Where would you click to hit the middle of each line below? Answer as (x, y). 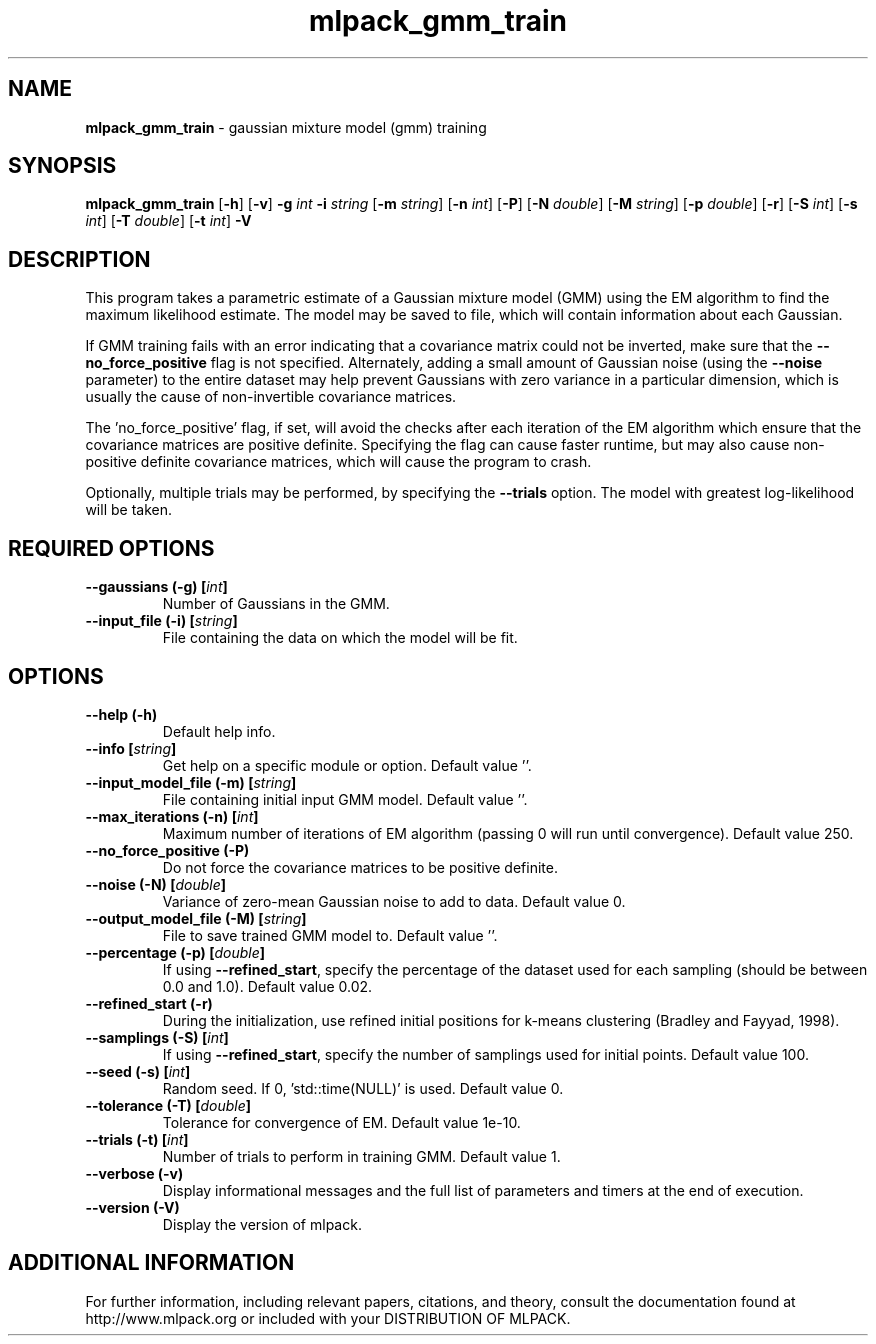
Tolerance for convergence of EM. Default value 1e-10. (341, 1122)
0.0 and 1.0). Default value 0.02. (267, 986)
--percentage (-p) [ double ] (175, 952)
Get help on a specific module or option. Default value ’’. (347, 765)
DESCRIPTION (79, 259)
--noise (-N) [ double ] (156, 884)
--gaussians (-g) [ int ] (156, 587)
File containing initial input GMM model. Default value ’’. (345, 799)
